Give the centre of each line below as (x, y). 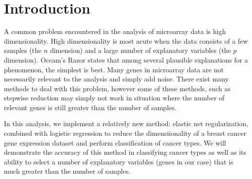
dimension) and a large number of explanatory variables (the (140, 50)
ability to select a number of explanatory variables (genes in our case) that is (119, 161)
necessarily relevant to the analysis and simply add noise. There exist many (116, 79)
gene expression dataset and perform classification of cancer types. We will (115, 142)
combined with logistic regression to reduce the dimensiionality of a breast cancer (125, 133)
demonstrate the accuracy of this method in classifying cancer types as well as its (125, 152)
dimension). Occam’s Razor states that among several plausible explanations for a (126, 59)
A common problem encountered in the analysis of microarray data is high (115, 31)
